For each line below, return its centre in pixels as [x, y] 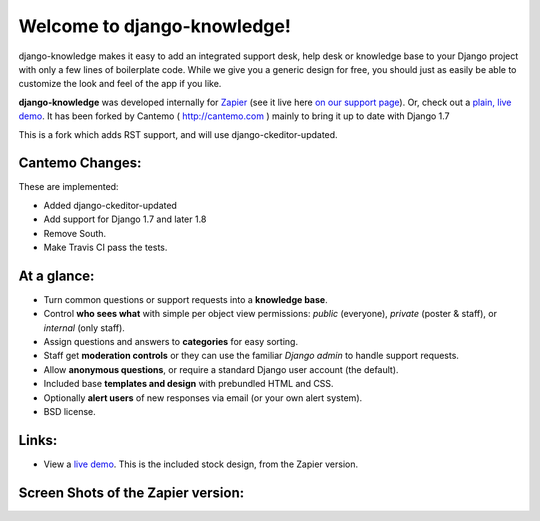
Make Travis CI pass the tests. [105, 247]
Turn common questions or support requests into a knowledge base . [186, 299]
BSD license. [69, 411]
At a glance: [56, 275]
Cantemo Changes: [80, 163]
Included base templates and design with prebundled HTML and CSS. [188, 384]
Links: [38, 440]
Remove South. [75, 233]
